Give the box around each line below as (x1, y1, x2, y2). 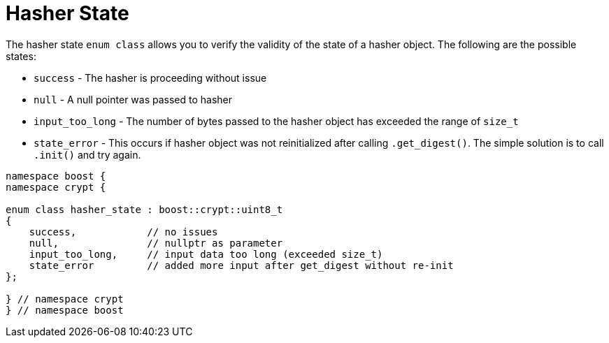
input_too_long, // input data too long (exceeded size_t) (29, 248, 383, 260)
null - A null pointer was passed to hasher (34, 93, 233, 105)
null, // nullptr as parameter (29, 237, 283, 249)
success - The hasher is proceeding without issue (34, 71, 267, 84)
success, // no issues (29, 226, 218, 238)
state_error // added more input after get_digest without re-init (29, 259, 454, 271)
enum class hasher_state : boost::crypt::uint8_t (6, 203, 283, 215)
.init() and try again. (34, 148, 141, 161)
